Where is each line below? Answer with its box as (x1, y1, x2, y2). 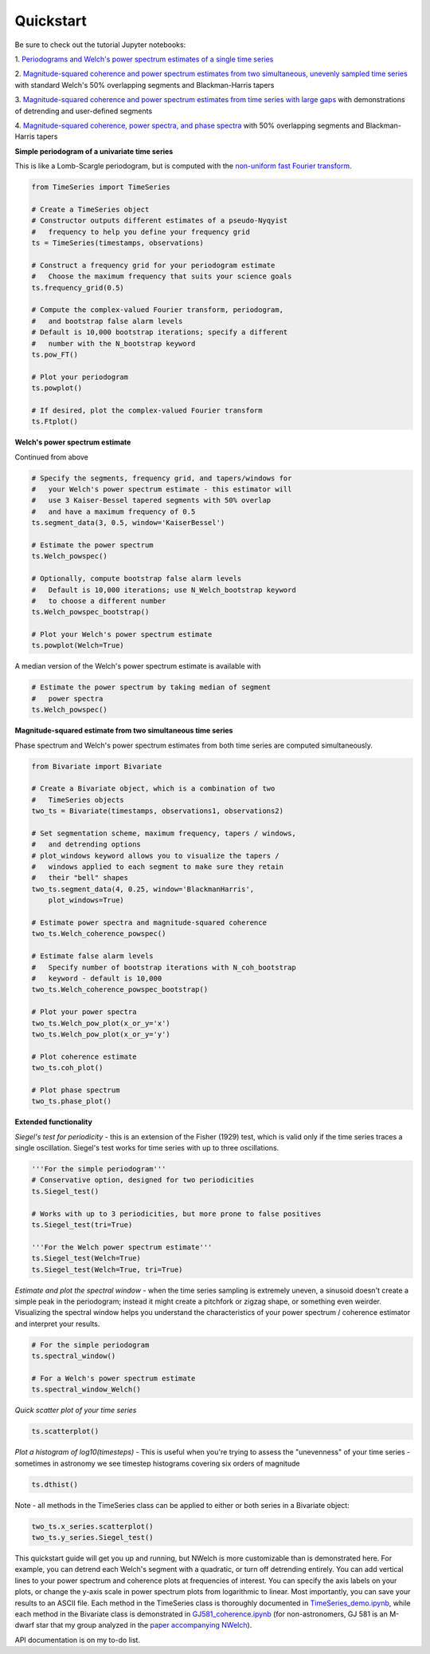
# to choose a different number (31, 596, 166, 606)
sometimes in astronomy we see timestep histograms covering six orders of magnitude (14, 1459, 300, 1468)
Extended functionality (14, 1117, 93, 1127)
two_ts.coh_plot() (31, 1064, 104, 1072)
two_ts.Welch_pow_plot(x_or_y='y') (31, 1029, 170, 1039)
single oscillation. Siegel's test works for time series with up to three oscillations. (14, 1143, 279, 1153)
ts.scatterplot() (31, 1427, 100, 1436)
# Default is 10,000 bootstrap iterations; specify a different (31, 328, 288, 337)
